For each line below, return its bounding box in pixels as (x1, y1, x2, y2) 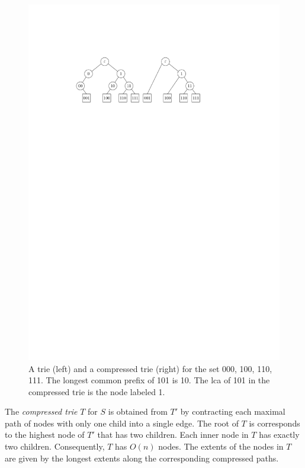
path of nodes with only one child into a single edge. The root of (5, 416, 239, 429)
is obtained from (108, 405, 168, 418)
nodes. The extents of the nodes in (158, 440, 284, 453)
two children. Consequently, (5, 440, 105, 453)
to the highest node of (5, 428, 85, 441)
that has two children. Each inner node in (97, 428, 249, 441)
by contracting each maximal (180, 405, 285, 418)
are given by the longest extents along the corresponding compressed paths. (5, 451, 279, 464)
